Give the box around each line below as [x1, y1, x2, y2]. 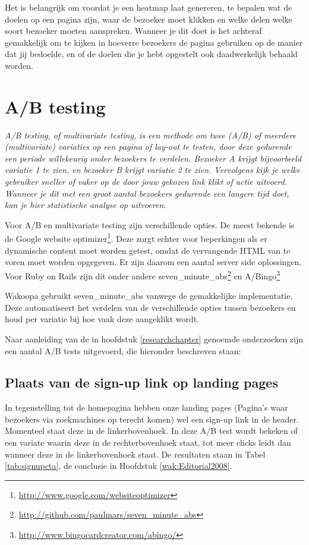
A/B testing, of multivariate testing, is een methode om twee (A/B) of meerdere [5, 128, 297, 141]
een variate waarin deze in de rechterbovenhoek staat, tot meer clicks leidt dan [5, 436, 291, 449]
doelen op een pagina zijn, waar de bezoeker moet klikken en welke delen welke [5, 12, 292, 25]
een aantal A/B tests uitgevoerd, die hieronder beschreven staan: [5, 344, 241, 357]
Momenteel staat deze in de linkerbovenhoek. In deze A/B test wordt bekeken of [5, 424, 298, 437]
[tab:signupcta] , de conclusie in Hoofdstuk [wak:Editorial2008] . [5, 459, 232, 472]
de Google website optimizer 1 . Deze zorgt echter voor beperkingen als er [5, 231, 267, 245]
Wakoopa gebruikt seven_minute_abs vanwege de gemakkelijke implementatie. [5, 289, 293, 302]
